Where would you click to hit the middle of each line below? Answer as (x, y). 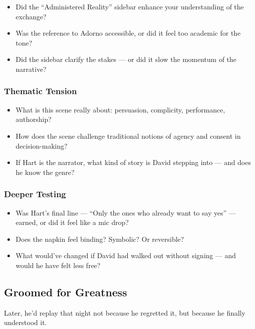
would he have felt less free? (58, 265)
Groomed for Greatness (66, 292)
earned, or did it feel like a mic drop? (72, 222)
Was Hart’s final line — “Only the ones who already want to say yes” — (126, 212)
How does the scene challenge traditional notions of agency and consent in (128, 136)
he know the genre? (45, 172)
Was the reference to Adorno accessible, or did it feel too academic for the (128, 33)
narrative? (31, 69)
